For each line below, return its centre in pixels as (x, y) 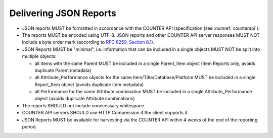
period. (30, 127)
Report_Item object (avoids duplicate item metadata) (89, 84)
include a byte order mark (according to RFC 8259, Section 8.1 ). (88, 42)
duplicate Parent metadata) (63, 70)
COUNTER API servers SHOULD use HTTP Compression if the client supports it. (105, 113)
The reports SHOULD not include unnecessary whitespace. (84, 105)
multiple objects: (39, 56)
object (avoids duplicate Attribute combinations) (85, 99)
